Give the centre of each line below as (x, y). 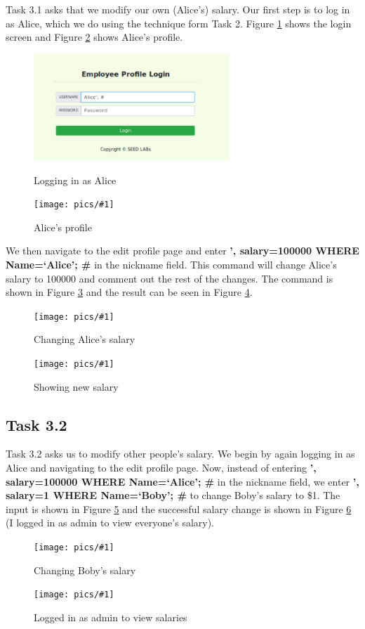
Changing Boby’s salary (85, 570)
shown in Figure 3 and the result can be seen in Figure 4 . (129, 292)
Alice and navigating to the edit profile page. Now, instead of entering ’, (161, 468)
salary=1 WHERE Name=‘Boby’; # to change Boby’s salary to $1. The (173, 495)
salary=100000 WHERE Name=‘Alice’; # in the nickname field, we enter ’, (182, 481)
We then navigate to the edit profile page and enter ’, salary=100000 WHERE (182, 251)
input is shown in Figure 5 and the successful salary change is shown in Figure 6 (179, 508)
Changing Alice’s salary (85, 339)
